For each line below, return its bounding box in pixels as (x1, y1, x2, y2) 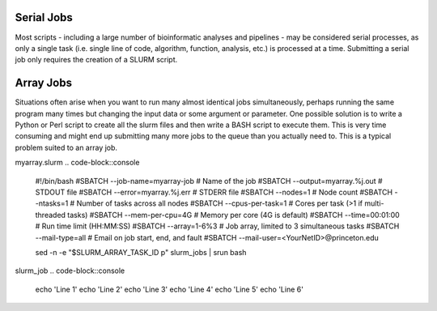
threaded (35, 210, 66, 219)
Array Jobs (15, 76, 73, 90)
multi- (364, 198, 384, 208)
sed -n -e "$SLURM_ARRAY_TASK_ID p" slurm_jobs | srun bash (35, 247, 247, 257)
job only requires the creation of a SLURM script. (15, 55, 178, 65)
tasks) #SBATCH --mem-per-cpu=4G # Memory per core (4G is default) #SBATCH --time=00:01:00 (67, 210, 400, 219)
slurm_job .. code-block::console (15, 266, 125, 275)
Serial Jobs (15, 11, 73, 24)
